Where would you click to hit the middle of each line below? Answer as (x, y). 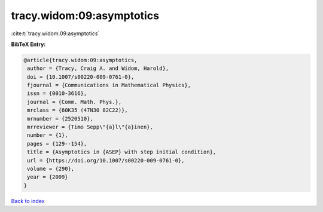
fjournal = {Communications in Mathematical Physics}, (109, 85)
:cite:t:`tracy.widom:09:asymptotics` (55, 33)
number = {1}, (48, 135)
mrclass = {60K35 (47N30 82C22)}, (77, 110)
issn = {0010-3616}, (57, 93)
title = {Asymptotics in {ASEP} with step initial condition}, (122, 152)
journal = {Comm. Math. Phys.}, (74, 102)
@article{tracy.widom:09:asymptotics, (80, 60)
